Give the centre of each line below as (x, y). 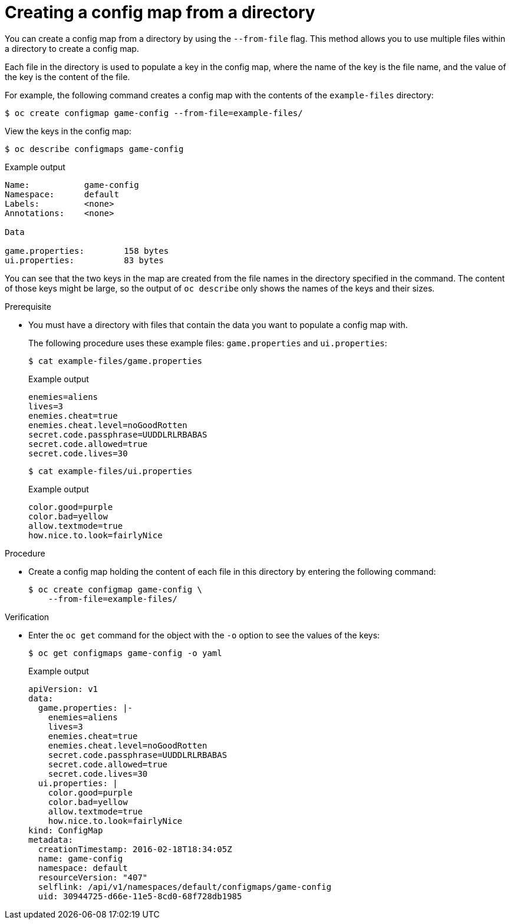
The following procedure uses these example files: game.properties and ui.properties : (208, 343)
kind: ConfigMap (66, 830)
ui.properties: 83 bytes (84, 260)
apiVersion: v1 (63, 689)
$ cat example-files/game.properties (116, 361)
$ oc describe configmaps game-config (94, 149)
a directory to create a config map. (72, 48)
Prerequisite (28, 306)
